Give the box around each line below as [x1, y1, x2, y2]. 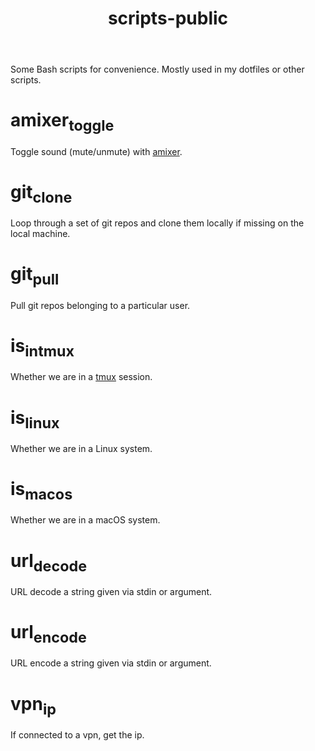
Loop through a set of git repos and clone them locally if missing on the [10, 217, 305, 229]
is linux [10, 406, 60, 432]
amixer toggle [10, 109, 115, 135]
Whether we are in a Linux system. [10, 442, 153, 454]
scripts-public [107, 7, 229, 30]
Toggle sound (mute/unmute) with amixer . [10, 145, 183, 157]
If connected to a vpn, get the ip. [10, 728, 145, 741]
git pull [10, 263, 60, 289]
